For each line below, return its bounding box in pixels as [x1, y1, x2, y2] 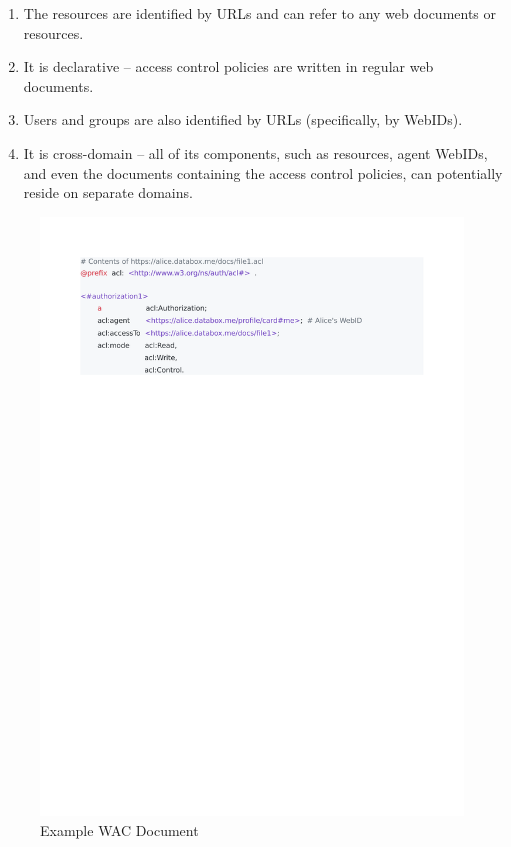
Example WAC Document [40, 820, 199, 841]
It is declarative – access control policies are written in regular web [23, 56, 434, 77]
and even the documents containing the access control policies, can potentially [23, 162, 503, 183]
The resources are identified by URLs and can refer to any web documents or [23, 3, 497, 23]
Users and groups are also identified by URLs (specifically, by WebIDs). [23, 109, 463, 130]
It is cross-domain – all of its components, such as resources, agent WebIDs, [23, 142, 488, 163]
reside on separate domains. [23, 182, 193, 203]
